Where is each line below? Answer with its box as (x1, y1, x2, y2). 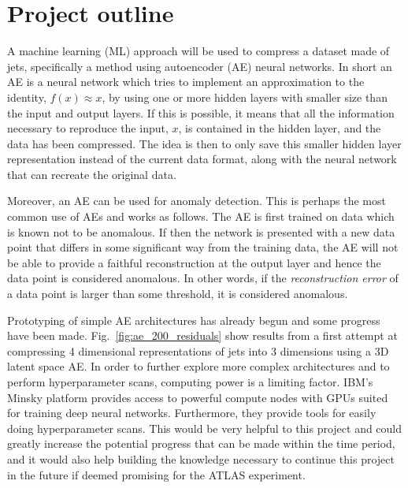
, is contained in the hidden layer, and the (178, 120, 381, 136)
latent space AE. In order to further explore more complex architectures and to (7, 358, 390, 374)
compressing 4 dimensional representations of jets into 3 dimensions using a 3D (7, 342, 389, 359)
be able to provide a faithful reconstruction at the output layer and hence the (7, 254, 381, 270)
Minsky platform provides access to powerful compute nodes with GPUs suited (7, 389, 388, 405)
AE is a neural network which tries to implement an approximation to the (7, 73, 365, 90)
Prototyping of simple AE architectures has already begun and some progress (7, 311, 380, 328)
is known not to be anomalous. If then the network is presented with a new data (7, 223, 395, 240)
